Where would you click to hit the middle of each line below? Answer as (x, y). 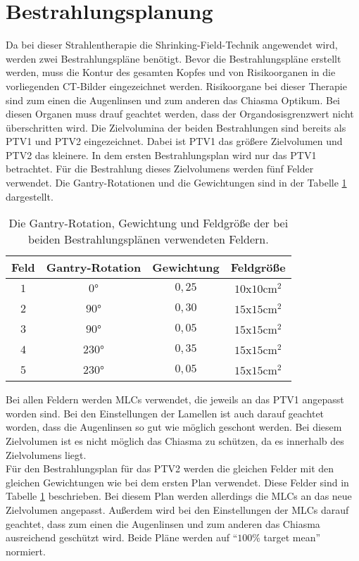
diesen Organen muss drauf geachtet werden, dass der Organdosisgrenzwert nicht (180, 114)
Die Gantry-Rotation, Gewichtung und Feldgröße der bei (149, 223)
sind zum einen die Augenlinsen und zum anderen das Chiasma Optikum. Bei (173, 100)
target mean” (292, 537)
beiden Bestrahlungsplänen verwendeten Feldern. (148, 239)
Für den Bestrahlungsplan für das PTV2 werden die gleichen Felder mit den (170, 468)
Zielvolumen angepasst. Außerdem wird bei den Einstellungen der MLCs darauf (177, 510)
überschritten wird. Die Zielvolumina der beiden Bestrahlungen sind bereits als (176, 127)
